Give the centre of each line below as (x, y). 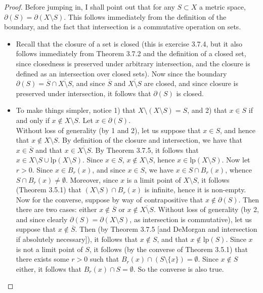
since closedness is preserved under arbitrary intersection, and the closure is (133, 63)
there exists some (42, 259)
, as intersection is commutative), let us (191, 219)
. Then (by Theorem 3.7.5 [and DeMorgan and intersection (166, 229)
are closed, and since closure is (191, 83)
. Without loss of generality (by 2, (206, 209)
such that (104, 259)
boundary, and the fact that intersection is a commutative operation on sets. (123, 27)
